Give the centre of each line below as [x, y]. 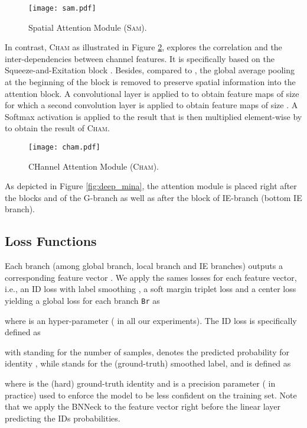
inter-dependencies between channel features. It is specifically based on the [140, 58]
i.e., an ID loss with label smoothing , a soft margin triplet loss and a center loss [151, 289]
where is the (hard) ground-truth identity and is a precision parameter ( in [140, 383]
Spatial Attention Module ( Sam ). [88, 27]
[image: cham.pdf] [64, 147]
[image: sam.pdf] [62, 8]
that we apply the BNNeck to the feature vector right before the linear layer [143, 406]
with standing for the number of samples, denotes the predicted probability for [147, 351]
